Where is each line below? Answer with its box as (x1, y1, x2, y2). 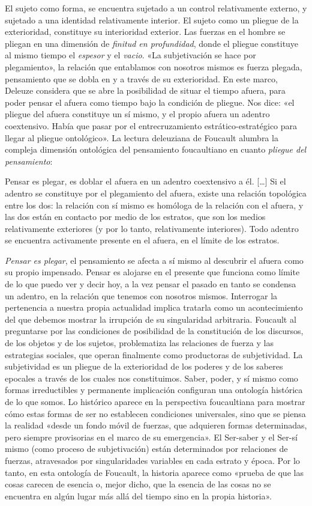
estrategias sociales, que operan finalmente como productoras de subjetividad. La (5, 348, 303, 361)
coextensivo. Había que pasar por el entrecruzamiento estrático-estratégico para (5, 119, 298, 132)
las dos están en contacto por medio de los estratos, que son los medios (5, 210, 266, 223)
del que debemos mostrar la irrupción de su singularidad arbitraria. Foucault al (5, 312, 296, 325)
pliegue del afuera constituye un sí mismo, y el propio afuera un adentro (5, 108, 270, 120)
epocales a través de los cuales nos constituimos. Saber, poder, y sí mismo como (5, 371, 298, 384)
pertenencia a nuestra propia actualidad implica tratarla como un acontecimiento (5, 301, 303, 314)
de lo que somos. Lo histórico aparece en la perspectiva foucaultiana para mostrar (5, 395, 305, 407)
